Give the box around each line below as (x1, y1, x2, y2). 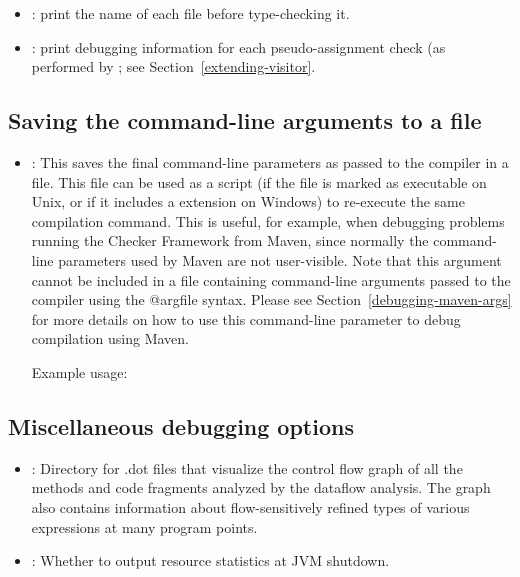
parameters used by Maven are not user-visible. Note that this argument (58, 249, 502, 270)
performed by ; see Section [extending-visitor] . (31, 56, 316, 77)
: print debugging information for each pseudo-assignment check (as (31, 36, 446, 57)
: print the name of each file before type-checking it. (31, 3, 350, 23)
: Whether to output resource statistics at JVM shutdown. (31, 550, 390, 571)
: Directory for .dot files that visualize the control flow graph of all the (31, 457, 463, 478)
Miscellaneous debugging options (8, 410, 354, 441)
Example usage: (31, 361, 128, 382)
